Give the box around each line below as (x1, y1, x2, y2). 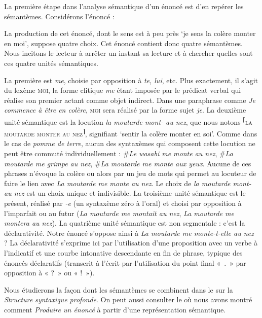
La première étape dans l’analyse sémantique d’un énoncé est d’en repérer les (4, 1, 244, 11)
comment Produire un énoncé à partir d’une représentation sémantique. (4, 304, 226, 314)
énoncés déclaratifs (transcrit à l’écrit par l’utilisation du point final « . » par (4, 257, 246, 268)
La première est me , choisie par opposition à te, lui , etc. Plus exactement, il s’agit (4, 75, 258, 85)
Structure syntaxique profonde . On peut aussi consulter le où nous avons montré (4, 294, 252, 305)
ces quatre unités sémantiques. (4, 57, 98, 68)
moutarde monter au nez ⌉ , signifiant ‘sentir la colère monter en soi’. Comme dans (4, 127, 257, 138)
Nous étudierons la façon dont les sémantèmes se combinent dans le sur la (4, 284, 233, 295)
